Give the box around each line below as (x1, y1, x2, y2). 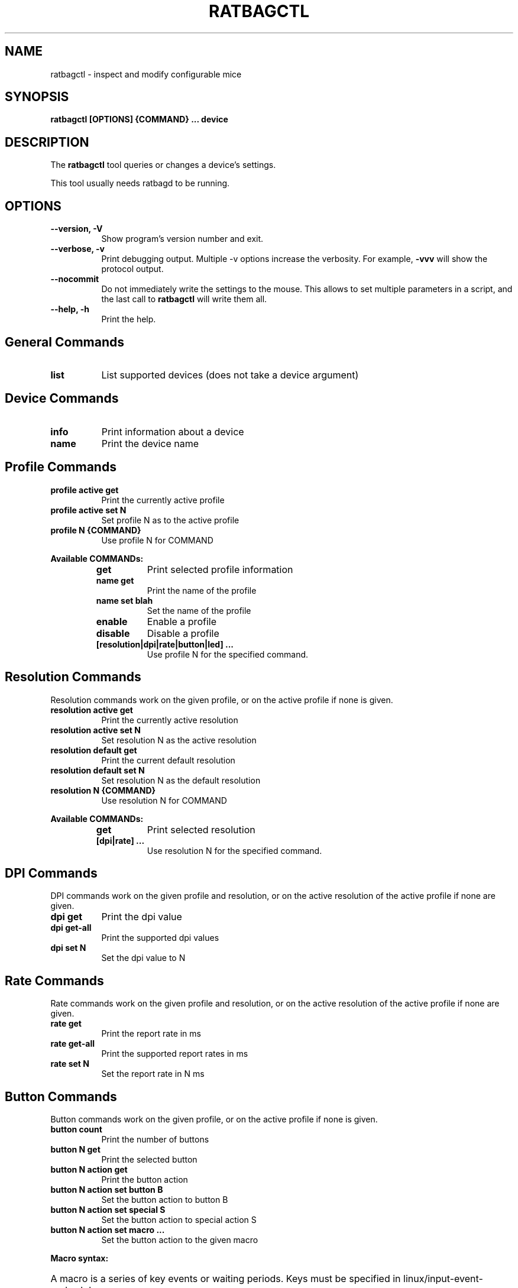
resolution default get (50, 745, 137, 755)
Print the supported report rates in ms (101, 1048, 248, 1059)
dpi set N (50, 943, 86, 953)
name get (96, 575, 134, 585)
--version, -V (50, 224, 103, 234)
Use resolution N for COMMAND (101, 795, 227, 805)
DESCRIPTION (5, 134, 89, 150)
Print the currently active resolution (101, 714, 238, 725)
